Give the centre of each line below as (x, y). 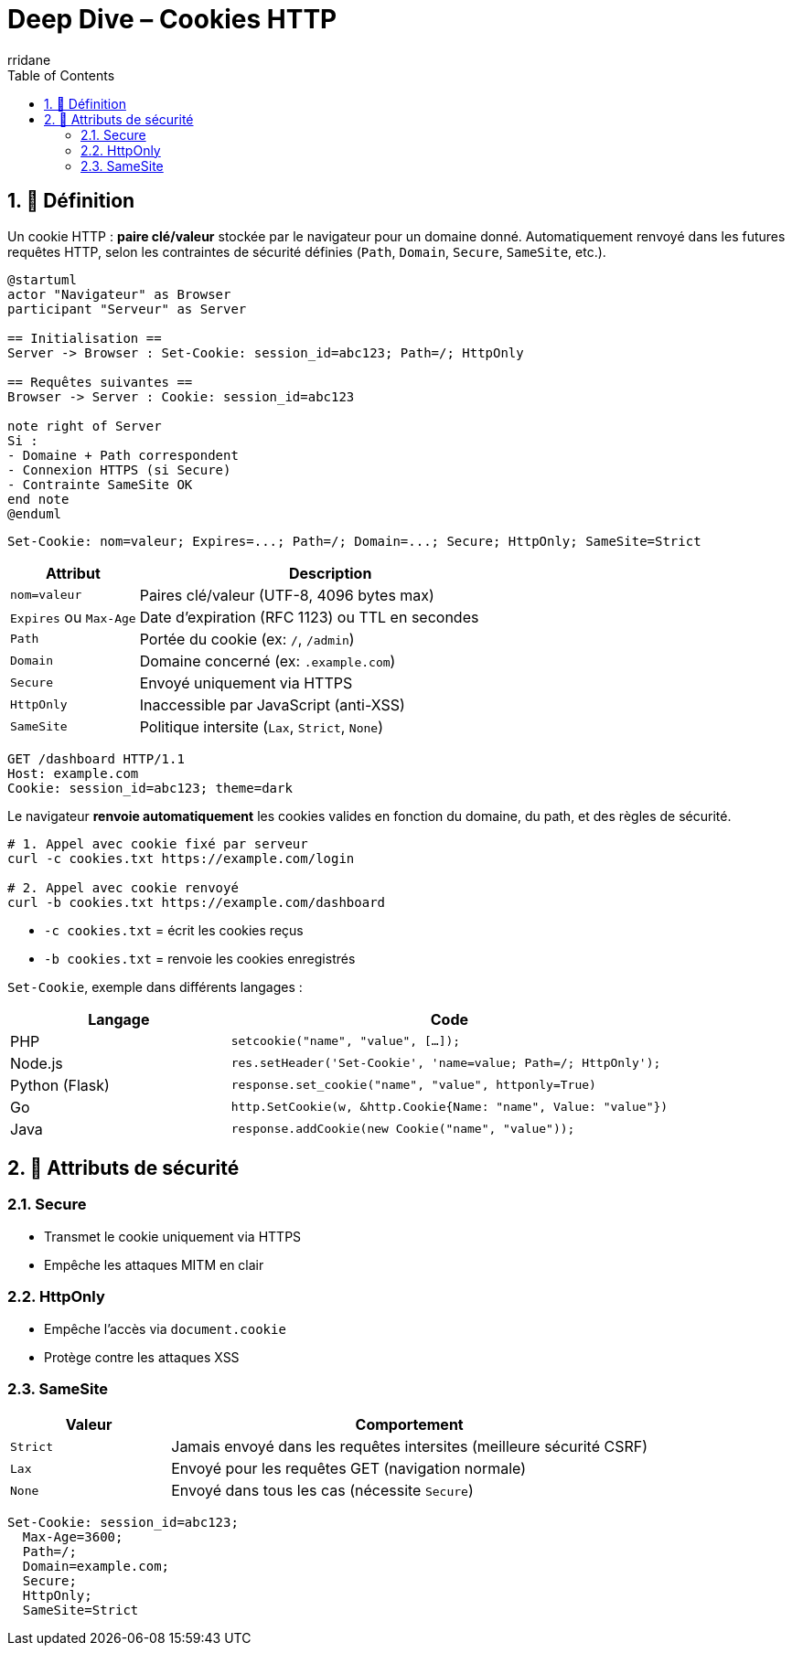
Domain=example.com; (96, 1567)
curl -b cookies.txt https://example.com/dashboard (197, 902)
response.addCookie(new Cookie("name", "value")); (403, 1129)
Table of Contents (61, 75)
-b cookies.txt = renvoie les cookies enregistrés (200, 958)
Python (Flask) (60, 1085)
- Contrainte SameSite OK (100, 484)
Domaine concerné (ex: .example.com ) (268, 661)
